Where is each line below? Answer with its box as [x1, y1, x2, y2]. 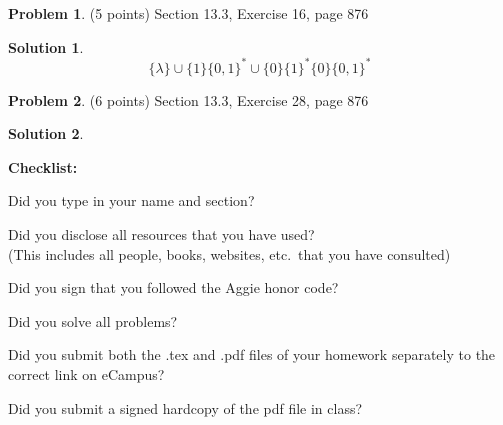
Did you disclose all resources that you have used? [8, 224, 315, 245]
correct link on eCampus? [8, 364, 165, 385]
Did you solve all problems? [8, 310, 178, 331]
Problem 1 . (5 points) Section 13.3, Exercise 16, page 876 [8, 3, 369, 23]
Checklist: [8, 156, 78, 177]
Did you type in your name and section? [8, 190, 255, 211]
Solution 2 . [8, 123, 84, 144]
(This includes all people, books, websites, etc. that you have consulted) [8, 243, 451, 264]
